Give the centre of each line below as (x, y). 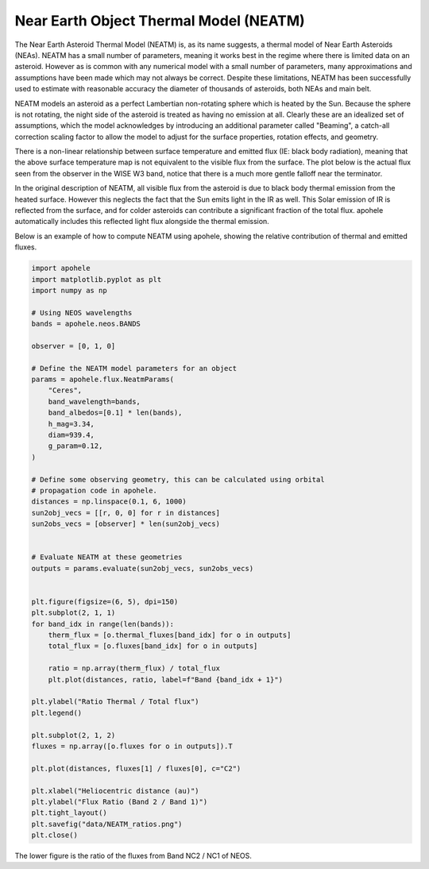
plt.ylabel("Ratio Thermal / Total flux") (115, 702)
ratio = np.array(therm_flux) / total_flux (134, 668)
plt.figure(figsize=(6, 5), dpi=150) (105, 601)
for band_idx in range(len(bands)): (103, 624)
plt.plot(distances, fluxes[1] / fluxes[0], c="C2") (136, 768)
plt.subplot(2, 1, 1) (73, 613)
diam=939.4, (71, 435)
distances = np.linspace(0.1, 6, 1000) (109, 502)
